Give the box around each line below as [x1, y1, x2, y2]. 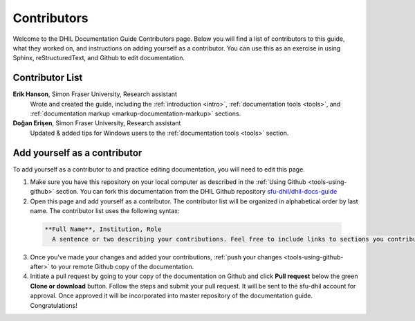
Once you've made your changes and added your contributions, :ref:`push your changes [30, 253, 283, 261]
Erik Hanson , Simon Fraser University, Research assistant [12, 90, 178, 98]
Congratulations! [30, 301, 77, 309]
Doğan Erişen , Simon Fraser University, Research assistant [12, 119, 181, 127]
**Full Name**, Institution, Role [44, 226, 162, 233]
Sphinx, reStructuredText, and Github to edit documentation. [12, 54, 185, 62]
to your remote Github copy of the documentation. [50, 263, 194, 271]
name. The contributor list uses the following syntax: [30, 207, 180, 215]
